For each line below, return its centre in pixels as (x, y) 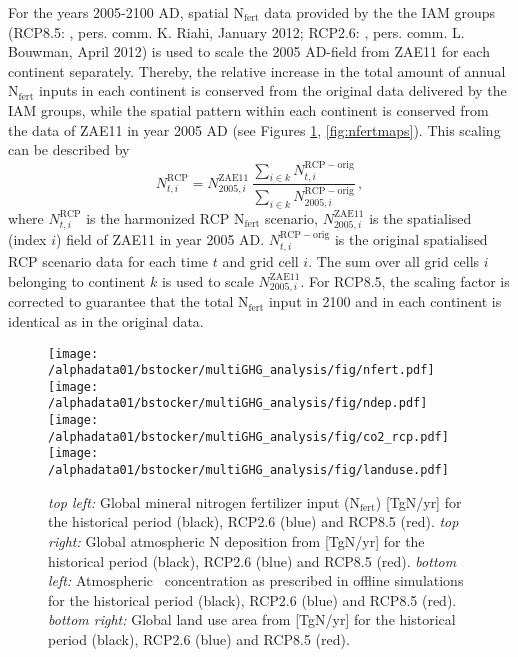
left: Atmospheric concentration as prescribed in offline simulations (256, 580)
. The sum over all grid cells (394, 261)
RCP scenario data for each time (108, 261)
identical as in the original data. (106, 320)
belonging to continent (77, 280)
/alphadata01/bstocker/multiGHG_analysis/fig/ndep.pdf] (238, 403)
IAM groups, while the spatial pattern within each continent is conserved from (248, 109)
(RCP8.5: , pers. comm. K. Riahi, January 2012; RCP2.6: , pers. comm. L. (236, 31)
